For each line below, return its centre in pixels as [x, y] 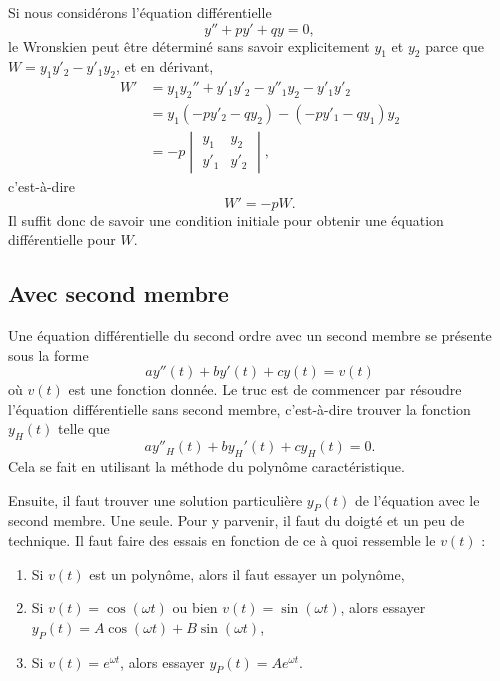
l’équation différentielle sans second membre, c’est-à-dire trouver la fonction [239, 408]
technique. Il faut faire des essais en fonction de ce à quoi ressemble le [222, 540]
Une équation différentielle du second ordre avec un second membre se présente [250, 335]
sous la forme [48, 354]
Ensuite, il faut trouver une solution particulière [155, 499]
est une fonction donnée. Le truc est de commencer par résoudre [265, 389]
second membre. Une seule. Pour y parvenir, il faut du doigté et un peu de [236, 520]
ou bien [195, 607]
